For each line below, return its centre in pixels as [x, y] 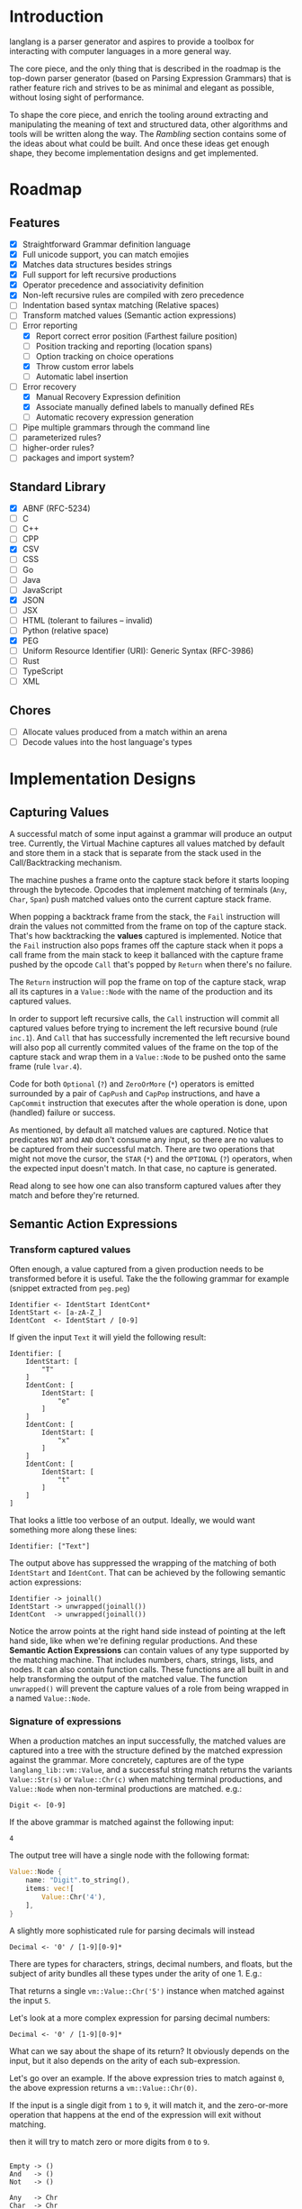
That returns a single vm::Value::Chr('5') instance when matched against [147, 1991]
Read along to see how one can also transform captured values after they [145, 1186]
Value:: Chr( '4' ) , [74, 1897]
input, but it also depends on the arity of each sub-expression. [125, 2061]
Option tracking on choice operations [105, 356]
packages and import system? [78, 458]
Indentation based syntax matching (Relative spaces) [120, 305]
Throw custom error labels [85, 366]
